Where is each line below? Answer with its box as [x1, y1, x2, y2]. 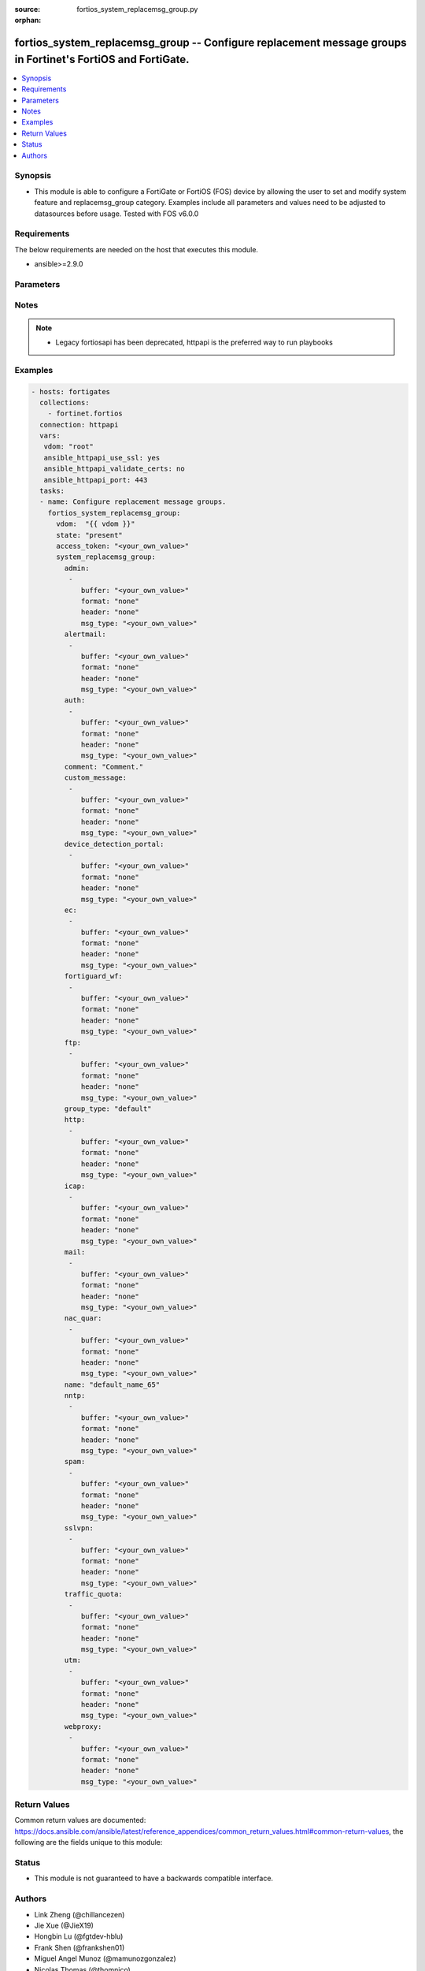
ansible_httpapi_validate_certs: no [43, 464, 185, 473]
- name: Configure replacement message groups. [39, 497, 227, 506]
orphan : [14, 16, 42, 25]
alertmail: [64, 630, 106, 639]
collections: [39, 398, 90, 407]
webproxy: [64, 1722, 102, 1731]
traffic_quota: [64, 1589, 124, 1599]
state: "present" [56, 531, 124, 539]
